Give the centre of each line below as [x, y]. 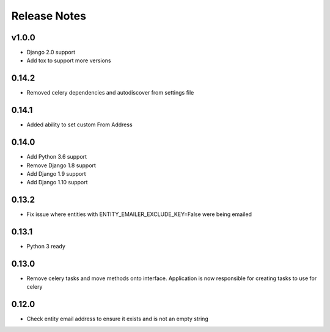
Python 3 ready [46, 247]
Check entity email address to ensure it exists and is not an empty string [118, 319]
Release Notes [49, 16]
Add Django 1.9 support [56, 173]
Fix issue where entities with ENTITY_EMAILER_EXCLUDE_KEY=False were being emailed [139, 214]
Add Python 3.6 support [57, 157]
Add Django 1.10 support [57, 182]
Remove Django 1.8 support [61, 165]
